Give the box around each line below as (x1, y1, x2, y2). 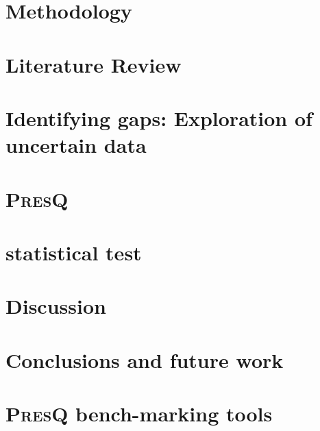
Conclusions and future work (5, 345, 284, 373)
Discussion (5, 292, 106, 320)
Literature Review (5, 50, 182, 78)
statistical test (5, 238, 142, 266)
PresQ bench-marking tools (5, 399, 273, 427)
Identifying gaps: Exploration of (5, 103, 312, 132)
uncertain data (5, 131, 147, 159)
